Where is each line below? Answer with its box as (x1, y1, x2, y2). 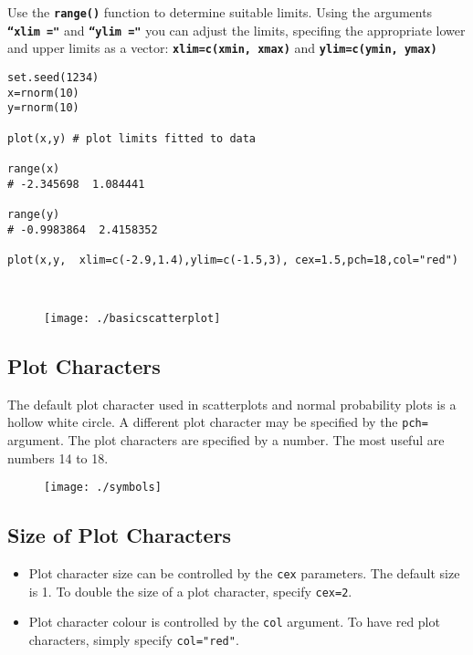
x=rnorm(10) (7, 86, 79, 99)
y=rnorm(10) (7, 101, 79, 115)
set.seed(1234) (7, 70, 100, 84)
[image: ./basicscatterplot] (44, 311, 221, 325)
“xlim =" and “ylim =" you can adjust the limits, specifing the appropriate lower (7, 20, 466, 39)
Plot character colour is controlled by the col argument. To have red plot (28, 612, 440, 631)
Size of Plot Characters (7, 521, 232, 549)
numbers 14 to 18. (7, 448, 109, 467)
